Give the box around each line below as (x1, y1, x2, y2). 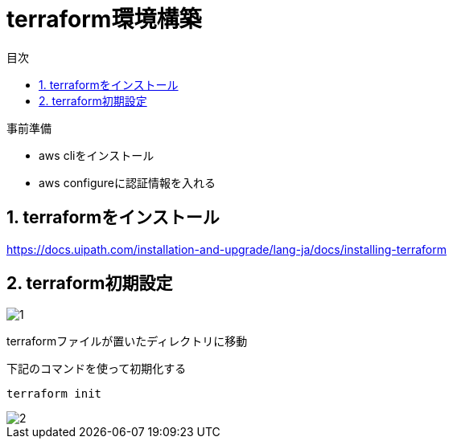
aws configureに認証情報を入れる (39, 175, 216, 190)
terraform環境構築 (6, 6, 202, 33)
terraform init (6, 387, 102, 401)
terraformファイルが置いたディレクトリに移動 (6, 334, 248, 349)
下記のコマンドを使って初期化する (6, 361, 187, 376)
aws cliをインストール (39, 148, 154, 162)
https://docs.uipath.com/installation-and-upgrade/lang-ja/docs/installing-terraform (6, 242, 447, 256)
